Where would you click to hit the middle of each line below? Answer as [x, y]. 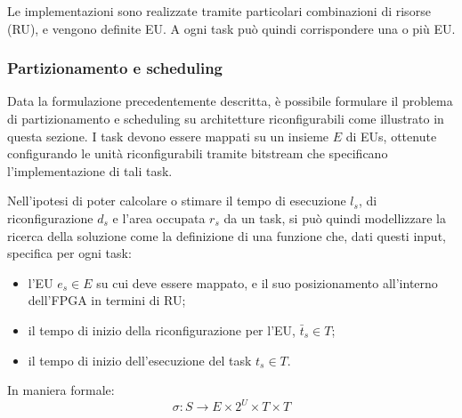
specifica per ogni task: [69, 253]
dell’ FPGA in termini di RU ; [107, 300]
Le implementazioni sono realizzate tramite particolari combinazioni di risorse [219, 11]
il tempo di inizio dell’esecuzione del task [140, 360]
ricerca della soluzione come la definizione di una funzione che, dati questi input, [227, 235]
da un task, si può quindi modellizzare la [335, 217]
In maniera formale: [61, 390]
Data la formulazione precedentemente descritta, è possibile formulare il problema [230, 101]
